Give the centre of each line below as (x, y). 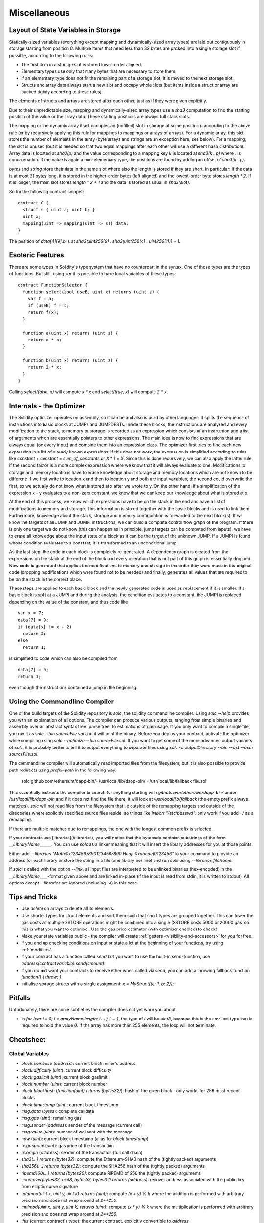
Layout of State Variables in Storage (65, 30)
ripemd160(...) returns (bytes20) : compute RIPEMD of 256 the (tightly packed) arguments (111, 1173)
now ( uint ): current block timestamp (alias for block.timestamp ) (85, 1139)
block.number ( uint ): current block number (64, 1084)
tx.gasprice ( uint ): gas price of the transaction (68, 1145)
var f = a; (41, 299)
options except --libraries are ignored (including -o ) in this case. (74, 883)
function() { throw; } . (42, 977)
